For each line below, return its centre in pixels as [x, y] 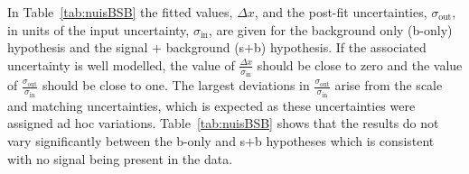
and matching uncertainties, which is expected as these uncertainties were [211, 105]
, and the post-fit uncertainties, [341, 12]
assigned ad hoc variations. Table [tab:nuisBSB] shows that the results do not [223, 123]
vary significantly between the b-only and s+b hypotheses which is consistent [221, 140]
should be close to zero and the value [360, 64]
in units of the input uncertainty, [98, 29]
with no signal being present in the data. [120, 158]
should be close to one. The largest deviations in [176, 85]
